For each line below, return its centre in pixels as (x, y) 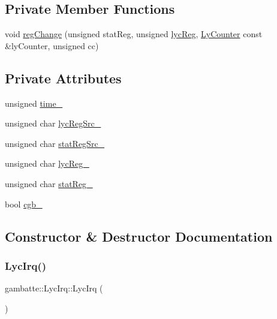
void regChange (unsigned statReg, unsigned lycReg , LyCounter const (134, 34)
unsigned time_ (34, 103)
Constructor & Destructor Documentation (139, 236)
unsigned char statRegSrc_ (55, 143)
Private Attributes (63, 78)
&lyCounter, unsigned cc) (52, 45)
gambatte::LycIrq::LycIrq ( (54, 288)
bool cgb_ (24, 204)
